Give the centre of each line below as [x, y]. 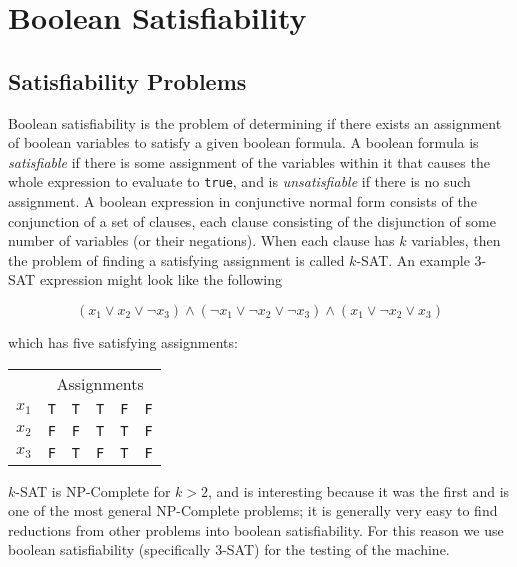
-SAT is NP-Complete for [93, 490]
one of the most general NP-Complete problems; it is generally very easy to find [253, 510]
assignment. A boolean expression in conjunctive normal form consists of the [242, 201]
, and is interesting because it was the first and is [359, 490]
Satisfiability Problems [127, 80]
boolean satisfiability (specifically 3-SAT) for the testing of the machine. [229, 549]
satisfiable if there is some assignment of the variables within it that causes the [249, 161]
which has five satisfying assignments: [123, 341]
